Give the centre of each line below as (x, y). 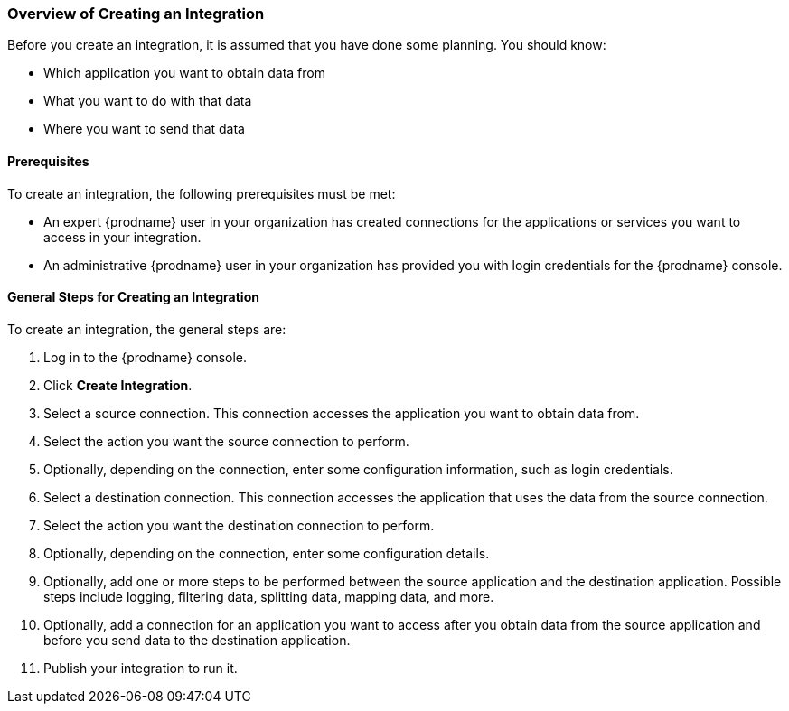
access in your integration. (122, 237)
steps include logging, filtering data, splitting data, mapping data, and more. (269, 596)
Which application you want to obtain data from (184, 73)
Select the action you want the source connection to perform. (226, 441)
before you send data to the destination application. (197, 640)
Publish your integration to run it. (141, 668)
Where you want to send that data (144, 129)
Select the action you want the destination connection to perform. (239, 525)
